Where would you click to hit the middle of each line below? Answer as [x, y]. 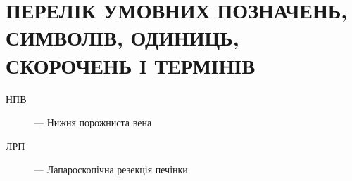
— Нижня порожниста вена [93, 122]
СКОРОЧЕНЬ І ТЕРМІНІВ [131, 65]
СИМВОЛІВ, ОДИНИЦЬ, [122, 38]
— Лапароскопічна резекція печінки [111, 169]
